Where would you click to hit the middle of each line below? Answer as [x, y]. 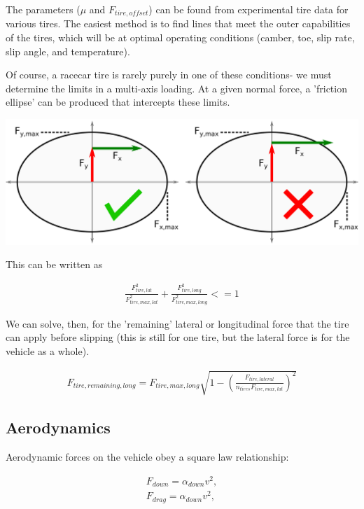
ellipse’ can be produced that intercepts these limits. [118, 102]
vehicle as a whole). [48, 350]
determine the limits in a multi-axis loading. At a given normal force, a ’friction [176, 88]
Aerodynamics [58, 427]
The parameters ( [43, 9]
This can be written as [54, 264]
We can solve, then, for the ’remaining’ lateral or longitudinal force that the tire [177, 323]
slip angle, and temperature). [68, 51]
